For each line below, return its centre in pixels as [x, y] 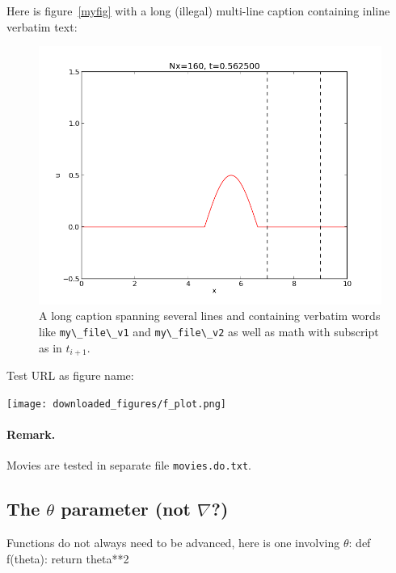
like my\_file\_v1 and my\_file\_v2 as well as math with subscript [209, 331]
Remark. [31, 434]
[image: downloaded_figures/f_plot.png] [117, 404]
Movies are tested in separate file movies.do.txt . [129, 465]
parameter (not [126, 509]
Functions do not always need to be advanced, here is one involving [173, 542]
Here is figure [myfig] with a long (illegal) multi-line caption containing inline [198, 11]
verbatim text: [42, 26]
